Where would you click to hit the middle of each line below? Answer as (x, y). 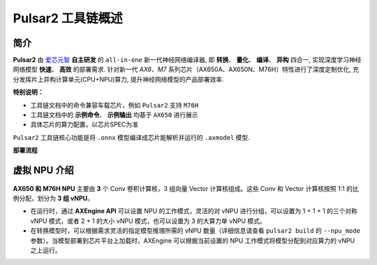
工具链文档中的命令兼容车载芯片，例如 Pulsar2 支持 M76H (114, 105)
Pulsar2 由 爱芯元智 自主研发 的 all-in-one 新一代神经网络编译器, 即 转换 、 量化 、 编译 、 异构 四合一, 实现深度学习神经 (187, 60)
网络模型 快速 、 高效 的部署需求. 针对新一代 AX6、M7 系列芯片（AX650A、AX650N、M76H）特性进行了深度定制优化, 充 (186, 69)
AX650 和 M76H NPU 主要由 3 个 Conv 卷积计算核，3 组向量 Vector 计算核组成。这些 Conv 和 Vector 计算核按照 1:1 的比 (186, 188)
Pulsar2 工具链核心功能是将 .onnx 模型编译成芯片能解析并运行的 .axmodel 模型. (132, 137)
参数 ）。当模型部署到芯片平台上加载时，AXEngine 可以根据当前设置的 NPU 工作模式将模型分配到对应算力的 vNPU (193, 241)
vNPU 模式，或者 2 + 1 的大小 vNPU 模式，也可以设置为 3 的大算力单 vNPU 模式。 (148, 221)
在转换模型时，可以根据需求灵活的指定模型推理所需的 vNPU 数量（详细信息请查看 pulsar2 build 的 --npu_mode (195, 231)
